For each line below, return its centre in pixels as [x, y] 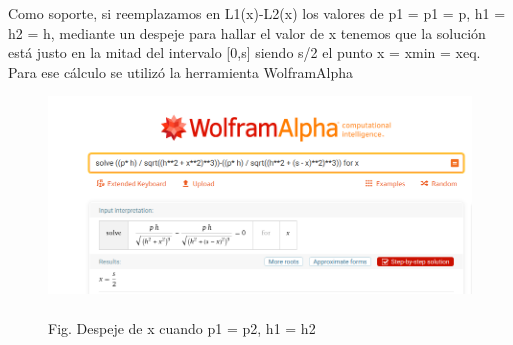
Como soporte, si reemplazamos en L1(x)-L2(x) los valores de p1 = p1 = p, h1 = [257, 13]
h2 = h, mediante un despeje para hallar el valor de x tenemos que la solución [247, 32]
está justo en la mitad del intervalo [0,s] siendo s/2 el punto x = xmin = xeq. [244, 52]
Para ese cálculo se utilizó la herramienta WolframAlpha [181, 71]
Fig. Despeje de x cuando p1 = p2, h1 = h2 [182, 327]
